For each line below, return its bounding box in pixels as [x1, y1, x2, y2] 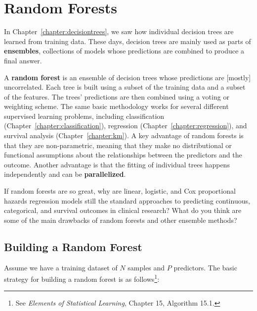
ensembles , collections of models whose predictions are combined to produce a [4, 46, 244, 56]
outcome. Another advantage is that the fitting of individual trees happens [4, 159, 230, 169]
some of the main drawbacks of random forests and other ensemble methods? [4, 214, 237, 225]
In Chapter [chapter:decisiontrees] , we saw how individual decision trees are [4, 26, 234, 37]
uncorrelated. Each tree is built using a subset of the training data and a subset [4, 82, 246, 92]
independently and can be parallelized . [4, 169, 126, 179]
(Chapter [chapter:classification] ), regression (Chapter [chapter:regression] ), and [4, 120, 247, 131]
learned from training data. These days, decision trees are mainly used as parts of [4, 36, 251, 46]
